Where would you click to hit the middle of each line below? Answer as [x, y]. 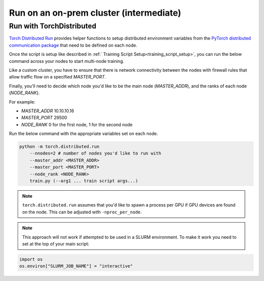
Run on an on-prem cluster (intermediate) [95, 13]
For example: [22, 102]
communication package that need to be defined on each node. [73, 45]
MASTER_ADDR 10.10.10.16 [48, 111]
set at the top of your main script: [56, 244]
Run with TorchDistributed [53, 26]
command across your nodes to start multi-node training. [66, 61]
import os [31, 259]
